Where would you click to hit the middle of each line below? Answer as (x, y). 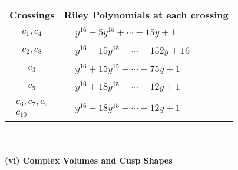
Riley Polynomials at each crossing (146, 14)
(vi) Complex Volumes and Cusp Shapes (89, 160)
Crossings (32, 14)
